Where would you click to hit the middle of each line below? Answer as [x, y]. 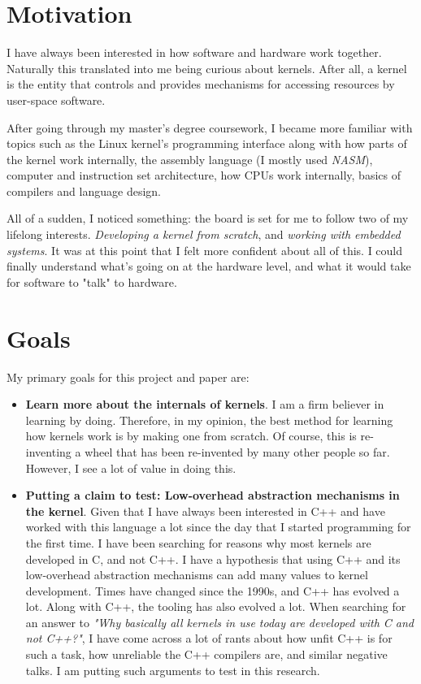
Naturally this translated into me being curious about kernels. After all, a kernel [207, 68]
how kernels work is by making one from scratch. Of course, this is [191, 436]
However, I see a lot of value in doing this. [131, 468]
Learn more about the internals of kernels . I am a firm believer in [205, 404]
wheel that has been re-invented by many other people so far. [237, 451]
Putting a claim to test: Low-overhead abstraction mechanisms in [213, 495]
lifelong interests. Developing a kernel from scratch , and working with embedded [204, 234]
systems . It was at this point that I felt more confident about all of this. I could [205, 250]
